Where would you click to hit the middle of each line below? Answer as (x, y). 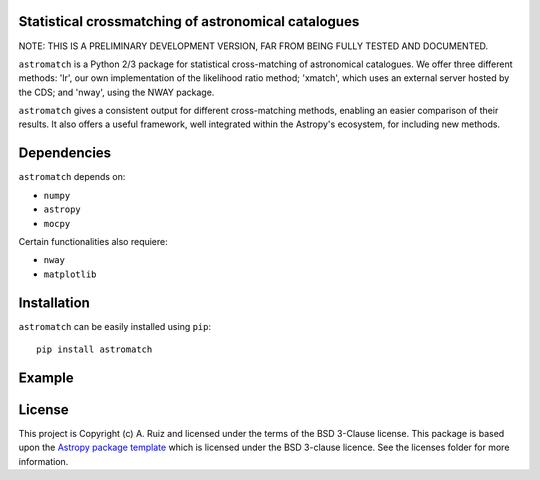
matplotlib (70, 274)
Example (46, 377)
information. (43, 461)
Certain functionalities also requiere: (93, 241)
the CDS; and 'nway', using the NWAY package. (116, 92)
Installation (54, 302)
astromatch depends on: (72, 177)
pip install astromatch (94, 349)
